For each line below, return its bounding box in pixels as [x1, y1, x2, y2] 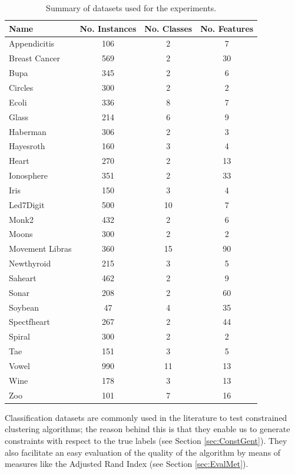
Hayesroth [9, 140, 45, 152]
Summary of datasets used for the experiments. [46, 2, 217, 14]
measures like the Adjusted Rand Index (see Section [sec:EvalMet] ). [5, 457, 248, 470]
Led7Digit [9, 198, 45, 210]
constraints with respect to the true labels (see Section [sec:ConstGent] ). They [5, 434, 287, 446]
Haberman [9, 125, 47, 137]
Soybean [9, 301, 39, 313]
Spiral [9, 330, 30, 343]
